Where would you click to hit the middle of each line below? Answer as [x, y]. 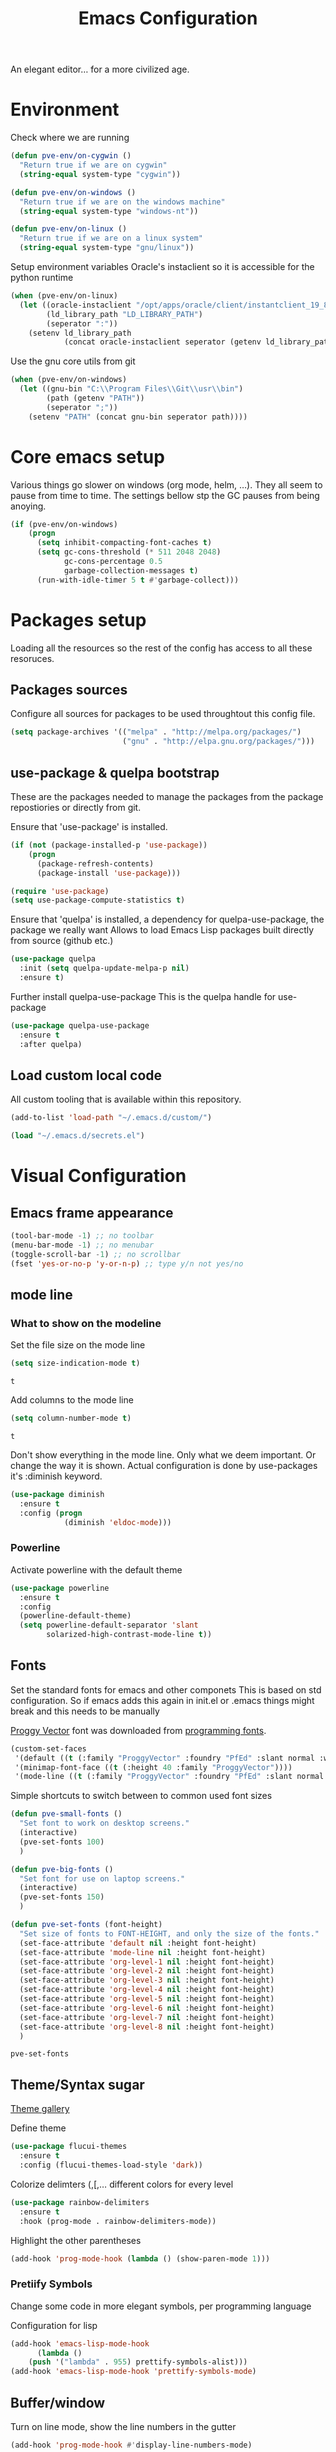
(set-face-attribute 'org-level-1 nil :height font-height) [147, 1962]
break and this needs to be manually [85, 1711]
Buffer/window [58, 2402]
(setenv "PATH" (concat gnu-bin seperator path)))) [138, 417]
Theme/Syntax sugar [77, 2084]
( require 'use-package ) [60, 891]
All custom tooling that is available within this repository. [126, 1099]
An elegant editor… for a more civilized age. [100, 69]
